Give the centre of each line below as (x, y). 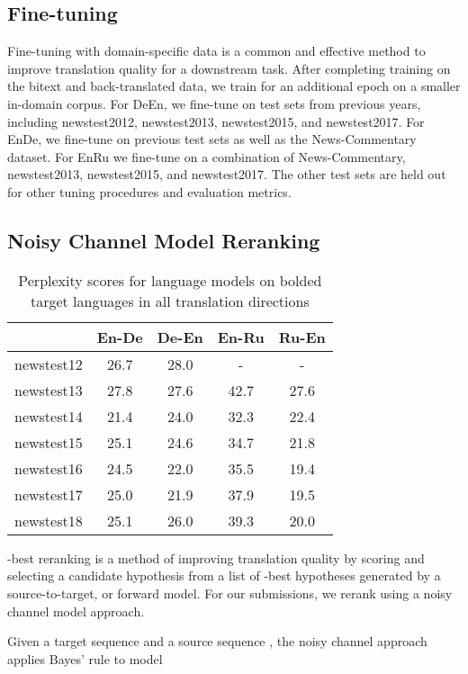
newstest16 (49, 468)
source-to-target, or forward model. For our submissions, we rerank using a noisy (230, 593)
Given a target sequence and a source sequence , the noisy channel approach (217, 641)
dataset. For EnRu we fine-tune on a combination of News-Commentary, (207, 156)
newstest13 (49, 390)
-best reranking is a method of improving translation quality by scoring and (216, 557)
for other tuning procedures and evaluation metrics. (149, 191)
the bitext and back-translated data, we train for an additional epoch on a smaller (234, 86)
